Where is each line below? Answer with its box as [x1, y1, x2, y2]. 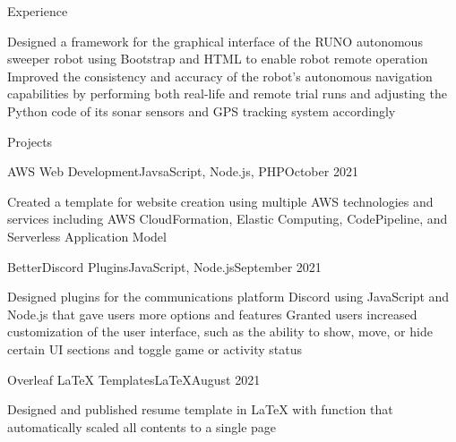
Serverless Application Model [7, 226, 167, 245]
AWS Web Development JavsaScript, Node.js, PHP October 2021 [7, 162, 358, 181]
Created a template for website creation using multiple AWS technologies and [7, 191, 434, 210]
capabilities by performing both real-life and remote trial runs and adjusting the [7, 84, 447, 103]
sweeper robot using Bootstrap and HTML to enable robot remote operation [7, 49, 428, 68]
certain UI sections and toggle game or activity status [7, 339, 302, 358]
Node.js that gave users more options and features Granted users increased [7, 304, 417, 323]
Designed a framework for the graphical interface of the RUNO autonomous [7, 31, 423, 50]
